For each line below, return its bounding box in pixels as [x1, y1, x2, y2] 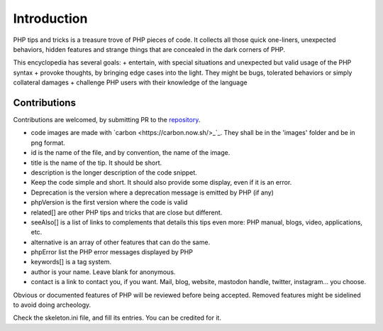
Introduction [13, 11, 88, 26]
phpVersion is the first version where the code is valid [30, 198, 188, 207]
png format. [30, 139, 65, 147]
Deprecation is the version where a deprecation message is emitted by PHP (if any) [30, 188, 274, 197]
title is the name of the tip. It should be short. [30, 158, 162, 167]
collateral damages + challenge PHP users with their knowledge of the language [13, 78, 248, 87]
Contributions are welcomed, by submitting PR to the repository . [13, 116, 201, 124]
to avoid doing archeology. [13, 300, 91, 309]
